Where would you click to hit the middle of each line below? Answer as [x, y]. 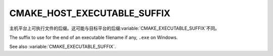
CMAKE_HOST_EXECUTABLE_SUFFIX [90, 13]
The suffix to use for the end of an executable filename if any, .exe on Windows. [94, 37]
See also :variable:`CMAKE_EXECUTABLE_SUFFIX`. [63, 47]
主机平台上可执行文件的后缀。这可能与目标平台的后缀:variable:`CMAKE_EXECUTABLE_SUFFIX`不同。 [115, 28]
